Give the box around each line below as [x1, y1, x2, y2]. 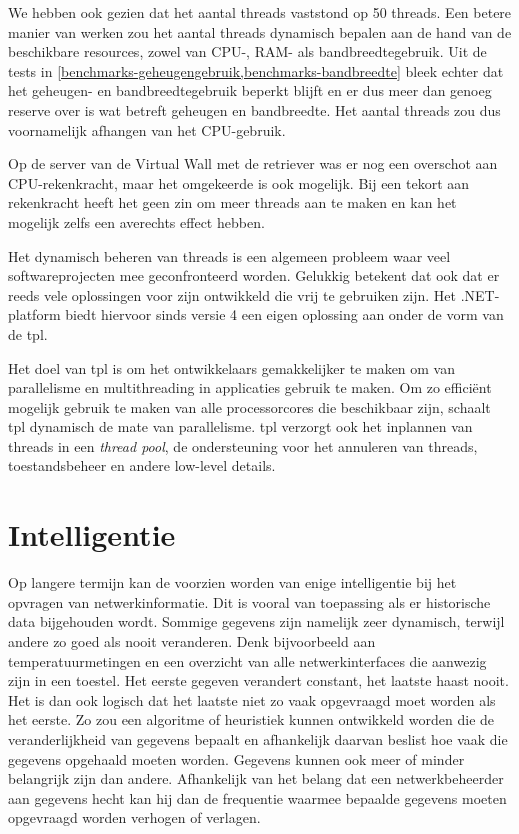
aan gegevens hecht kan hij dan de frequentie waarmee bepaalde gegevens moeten [8, 787, 507, 808]
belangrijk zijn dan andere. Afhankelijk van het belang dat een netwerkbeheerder [8, 768, 504, 789]
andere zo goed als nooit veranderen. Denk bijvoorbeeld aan [8, 630, 376, 651]
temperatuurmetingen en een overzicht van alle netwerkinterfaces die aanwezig [8, 650, 487, 671]
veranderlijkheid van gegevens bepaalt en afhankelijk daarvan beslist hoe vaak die [8, 728, 508, 749]
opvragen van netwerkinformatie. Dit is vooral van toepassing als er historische [8, 591, 491, 612]
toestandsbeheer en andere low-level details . [8, 455, 276, 476]
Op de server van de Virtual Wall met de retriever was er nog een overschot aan [8, 153, 498, 174]
